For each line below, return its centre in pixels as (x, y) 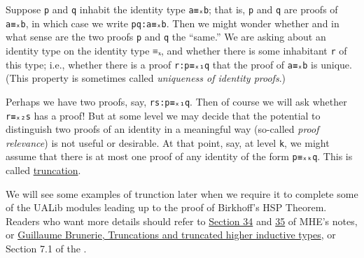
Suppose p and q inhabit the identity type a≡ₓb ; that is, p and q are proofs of (172, 9)
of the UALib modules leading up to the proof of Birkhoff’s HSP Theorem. (166, 207)
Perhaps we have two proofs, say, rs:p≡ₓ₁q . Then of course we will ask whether (176, 101)
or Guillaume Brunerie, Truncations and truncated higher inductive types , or (171, 235)
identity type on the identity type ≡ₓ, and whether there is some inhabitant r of (176, 50)
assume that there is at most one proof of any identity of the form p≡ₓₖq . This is (179, 156)
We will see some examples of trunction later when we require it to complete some (182, 193)
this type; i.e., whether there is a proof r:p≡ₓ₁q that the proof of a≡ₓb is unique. (179, 64)
